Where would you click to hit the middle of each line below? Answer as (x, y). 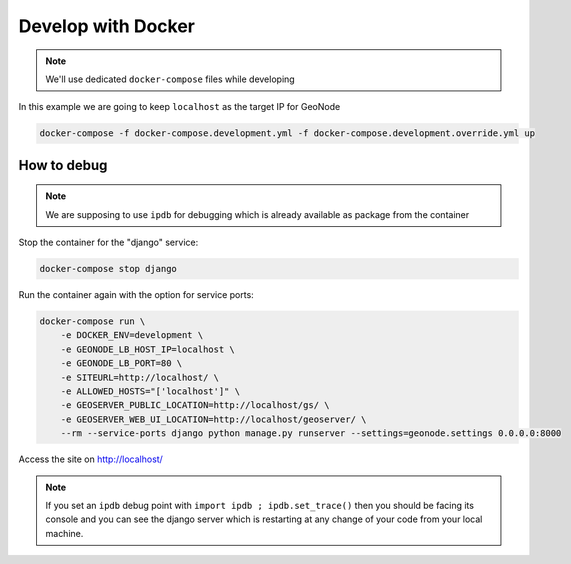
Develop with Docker (106, 26)
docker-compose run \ (92, 321)
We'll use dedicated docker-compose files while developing (170, 79)
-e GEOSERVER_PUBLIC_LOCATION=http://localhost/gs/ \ (195, 405)
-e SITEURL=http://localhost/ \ (140, 377)
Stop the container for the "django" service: (108, 242)
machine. (64, 533)
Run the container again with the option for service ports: (136, 295)
